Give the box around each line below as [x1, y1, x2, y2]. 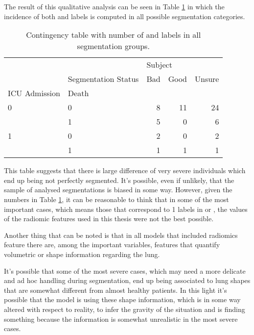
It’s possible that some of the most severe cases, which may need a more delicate [4, 265, 246, 276]
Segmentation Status [68, 73, 139, 85]
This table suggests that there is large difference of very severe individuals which [4, 165, 246, 176]
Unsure [194, 73, 219, 85]
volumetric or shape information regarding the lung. [4, 249, 160, 259]
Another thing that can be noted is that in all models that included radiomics [4, 230, 238, 240]
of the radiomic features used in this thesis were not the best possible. [4, 213, 214, 224]
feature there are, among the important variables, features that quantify [4, 239, 220, 250]
